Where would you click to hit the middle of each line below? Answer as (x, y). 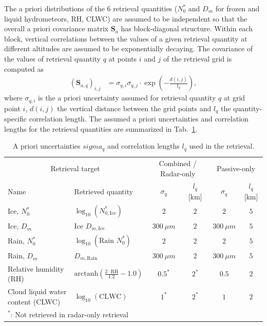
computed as (24, 68)
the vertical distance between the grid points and (134, 108)
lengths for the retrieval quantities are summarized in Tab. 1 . (101, 128)
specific (16, 119)
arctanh (86, 274)
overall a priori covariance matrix (56, 28)
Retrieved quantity (104, 191)
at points (123, 58)
